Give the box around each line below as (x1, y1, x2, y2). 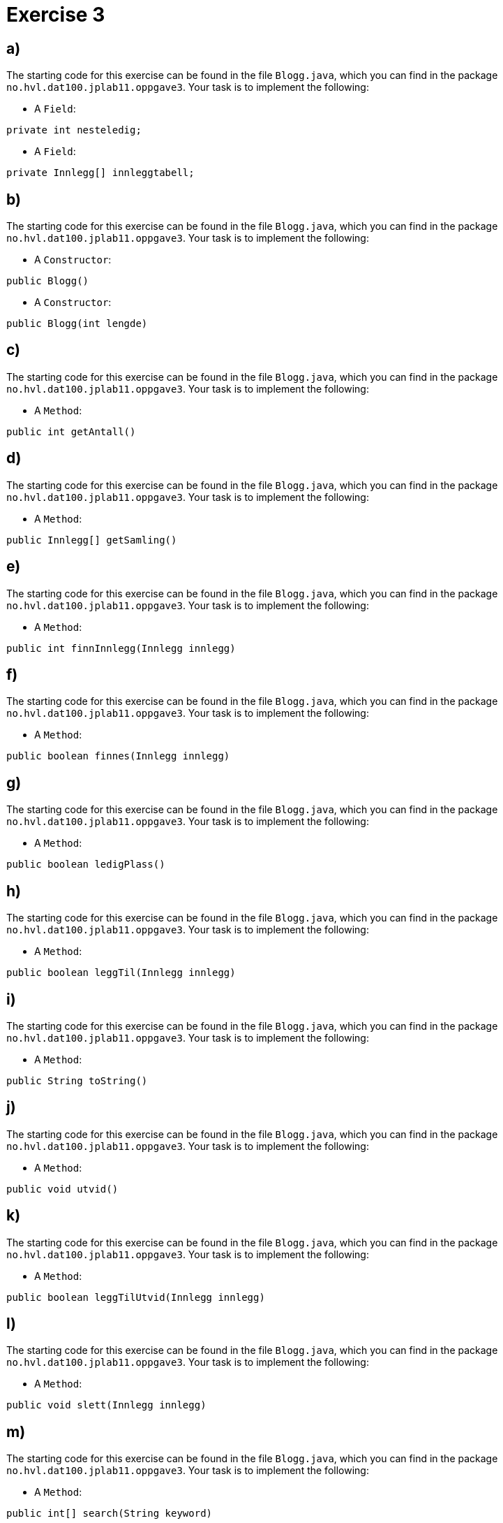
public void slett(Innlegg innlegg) (6, 1399, 207, 1411)
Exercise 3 (6, 3, 105, 27)
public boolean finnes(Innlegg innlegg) (6, 750, 230, 762)
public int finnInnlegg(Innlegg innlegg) (6, 642, 236, 654)
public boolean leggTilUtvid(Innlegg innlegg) (6, 1291, 265, 1303)
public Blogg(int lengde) (6, 318, 148, 330)
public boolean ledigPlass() (6, 859, 165, 870)
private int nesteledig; (6, 124, 142, 136)
